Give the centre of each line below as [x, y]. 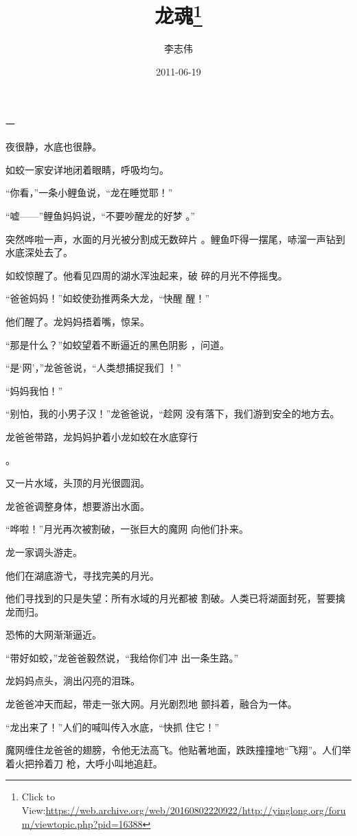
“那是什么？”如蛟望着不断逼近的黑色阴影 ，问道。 [117, 344]
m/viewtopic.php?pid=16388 [82, 823]
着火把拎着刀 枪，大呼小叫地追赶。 [84, 763]
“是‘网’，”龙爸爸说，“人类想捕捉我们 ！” [93, 368]
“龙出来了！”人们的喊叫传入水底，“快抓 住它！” [113, 727]
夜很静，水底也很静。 [54, 147]
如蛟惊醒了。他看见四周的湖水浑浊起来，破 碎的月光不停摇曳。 [147, 275]
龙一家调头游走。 [44, 551]
